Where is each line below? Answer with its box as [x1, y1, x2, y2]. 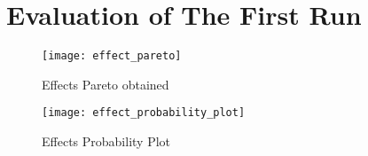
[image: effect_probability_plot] [42, 106, 246, 120]
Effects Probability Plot [42, 132, 170, 151]
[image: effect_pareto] [42, 50, 182, 63]
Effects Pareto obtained [42, 74, 169, 93]
